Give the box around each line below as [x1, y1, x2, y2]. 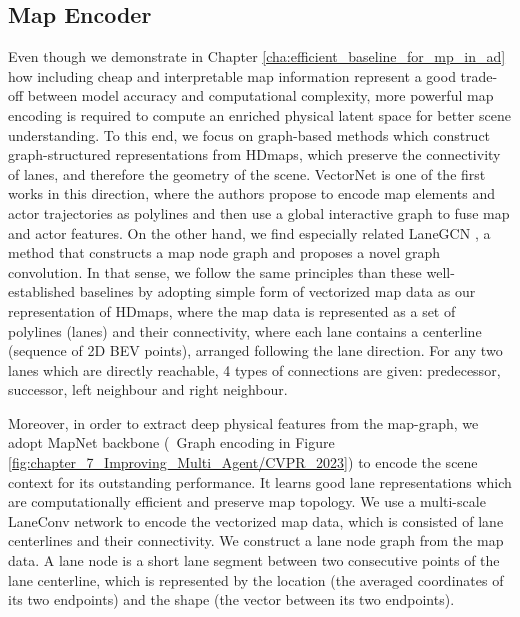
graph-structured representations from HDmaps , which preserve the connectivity [8, 144, 501, 165]
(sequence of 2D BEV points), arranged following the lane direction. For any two [8, 340, 503, 361]
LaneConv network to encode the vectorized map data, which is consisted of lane [8, 510, 504, 531]
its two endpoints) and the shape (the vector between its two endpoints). [8, 589, 455, 610]
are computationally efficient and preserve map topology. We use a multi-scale [8, 491, 486, 512]
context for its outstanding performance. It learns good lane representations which [8, 471, 512, 492]
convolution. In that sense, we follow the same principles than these [8, 261, 422, 282]
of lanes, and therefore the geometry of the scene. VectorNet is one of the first [8, 163, 486, 184]
